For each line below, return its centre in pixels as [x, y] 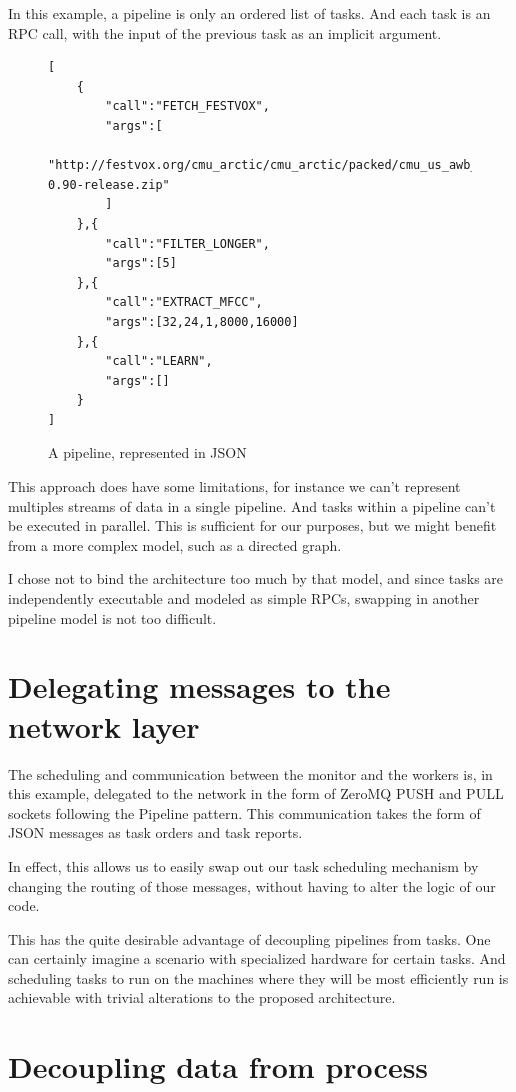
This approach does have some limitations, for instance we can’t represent [234, 486]
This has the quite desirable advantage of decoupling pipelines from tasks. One [249, 938]
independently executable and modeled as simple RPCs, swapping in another [244, 598]
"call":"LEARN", [159, 361]
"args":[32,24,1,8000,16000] [202, 321]
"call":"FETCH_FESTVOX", [187, 106]
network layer [104, 725]
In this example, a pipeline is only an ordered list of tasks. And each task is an [249, 13]
